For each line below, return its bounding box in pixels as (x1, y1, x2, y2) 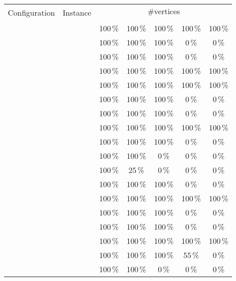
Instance (63, 7, 92, 18)
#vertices (147, 5, 180, 17)
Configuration (8, 7, 55, 18)
